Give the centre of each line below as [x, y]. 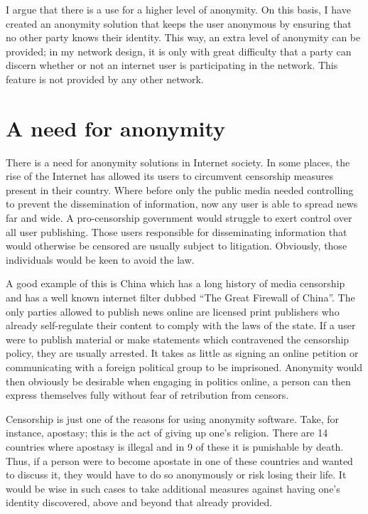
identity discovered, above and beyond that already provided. [139, 502]
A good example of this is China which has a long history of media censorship [175, 283]
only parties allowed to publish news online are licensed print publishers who [173, 311]
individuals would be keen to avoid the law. [100, 259]
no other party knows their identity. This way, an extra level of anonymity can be [183, 37]
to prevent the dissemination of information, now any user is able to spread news [182, 204]
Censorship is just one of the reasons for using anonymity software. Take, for [173, 418]
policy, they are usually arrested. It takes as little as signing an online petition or [182, 353]
